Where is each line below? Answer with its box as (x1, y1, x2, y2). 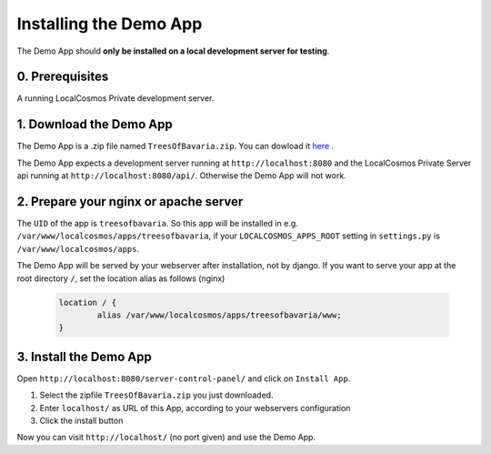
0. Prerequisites (16, 69, 109, 85)
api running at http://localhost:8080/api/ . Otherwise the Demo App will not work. (16, 170, 347, 181)
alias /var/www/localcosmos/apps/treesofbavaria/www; (96, 309, 342, 320)
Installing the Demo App (16, 14, 203, 34)
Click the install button (39, 415, 124, 427)
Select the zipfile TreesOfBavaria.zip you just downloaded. (39, 389, 274, 400)
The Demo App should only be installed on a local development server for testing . (16, 45, 330, 56)
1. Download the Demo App (16, 116, 173, 132)
